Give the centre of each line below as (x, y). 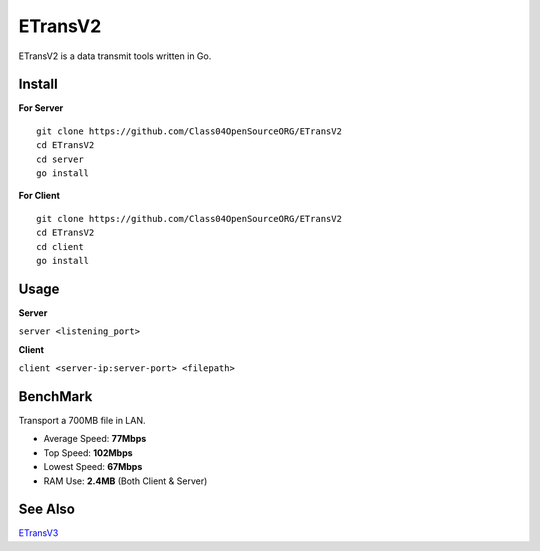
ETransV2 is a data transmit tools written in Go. (115, 56)
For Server (41, 108)
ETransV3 (38, 533)
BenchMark (55, 396)
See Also (46, 509)
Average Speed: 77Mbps (95, 439)
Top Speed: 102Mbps (88, 452)
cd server (60, 159)
